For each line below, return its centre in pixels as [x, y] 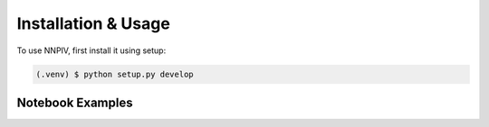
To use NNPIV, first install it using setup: [91, 50]
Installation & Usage [94, 23]
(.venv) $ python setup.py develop [115, 74]
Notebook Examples [75, 102]
